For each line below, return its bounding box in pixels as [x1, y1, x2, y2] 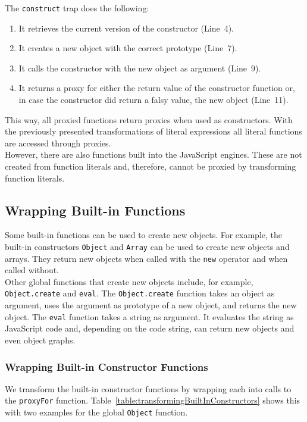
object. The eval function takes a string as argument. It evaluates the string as [5, 310, 294, 323]
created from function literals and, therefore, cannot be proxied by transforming [5, 160, 296, 172]
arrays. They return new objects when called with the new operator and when [5, 252, 288, 264]
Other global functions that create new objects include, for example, [5, 275, 253, 287]
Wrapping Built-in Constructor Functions [5, 359, 208, 374]
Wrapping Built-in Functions [5, 201, 186, 219]
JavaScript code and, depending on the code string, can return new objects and [5, 322, 295, 335]
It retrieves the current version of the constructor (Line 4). [18, 21, 234, 34]
